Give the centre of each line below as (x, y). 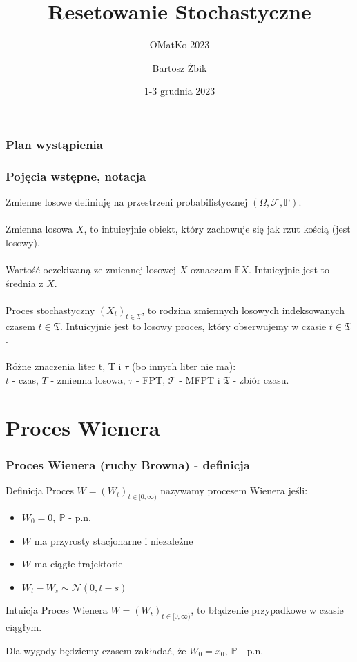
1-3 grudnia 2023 (180, 91)
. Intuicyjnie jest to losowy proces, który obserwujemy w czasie (193, 325)
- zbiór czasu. (261, 379)
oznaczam (211, 270)
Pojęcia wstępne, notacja (76, 176)
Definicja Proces (40, 490)
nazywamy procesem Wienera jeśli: (234, 490)
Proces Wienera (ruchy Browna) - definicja (128, 464)
